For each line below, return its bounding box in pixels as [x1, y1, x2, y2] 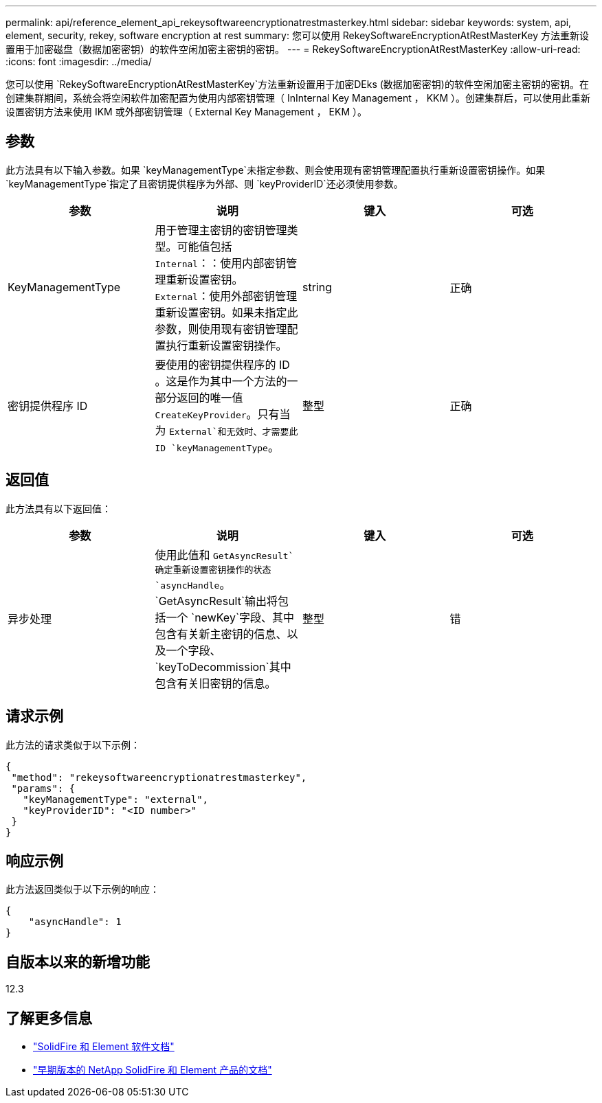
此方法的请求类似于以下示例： [5, 738, 140, 751]
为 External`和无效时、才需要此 [155, 423, 298, 437]
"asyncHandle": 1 [28, 916, 122, 928]
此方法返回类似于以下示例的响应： [5, 883, 159, 896]
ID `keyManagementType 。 [155, 440, 279, 454]
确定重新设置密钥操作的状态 [155, 564, 271, 575]
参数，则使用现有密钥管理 [155, 321, 287, 336]
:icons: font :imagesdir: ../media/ [5, 56, 152, 67]
